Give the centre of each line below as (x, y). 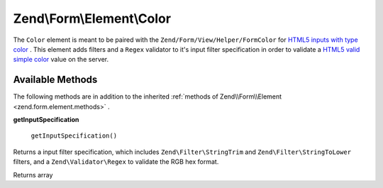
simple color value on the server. (61, 60)
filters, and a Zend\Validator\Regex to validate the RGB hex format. (116, 162)
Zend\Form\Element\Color (92, 18)
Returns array (33, 175)
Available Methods (55, 80)
